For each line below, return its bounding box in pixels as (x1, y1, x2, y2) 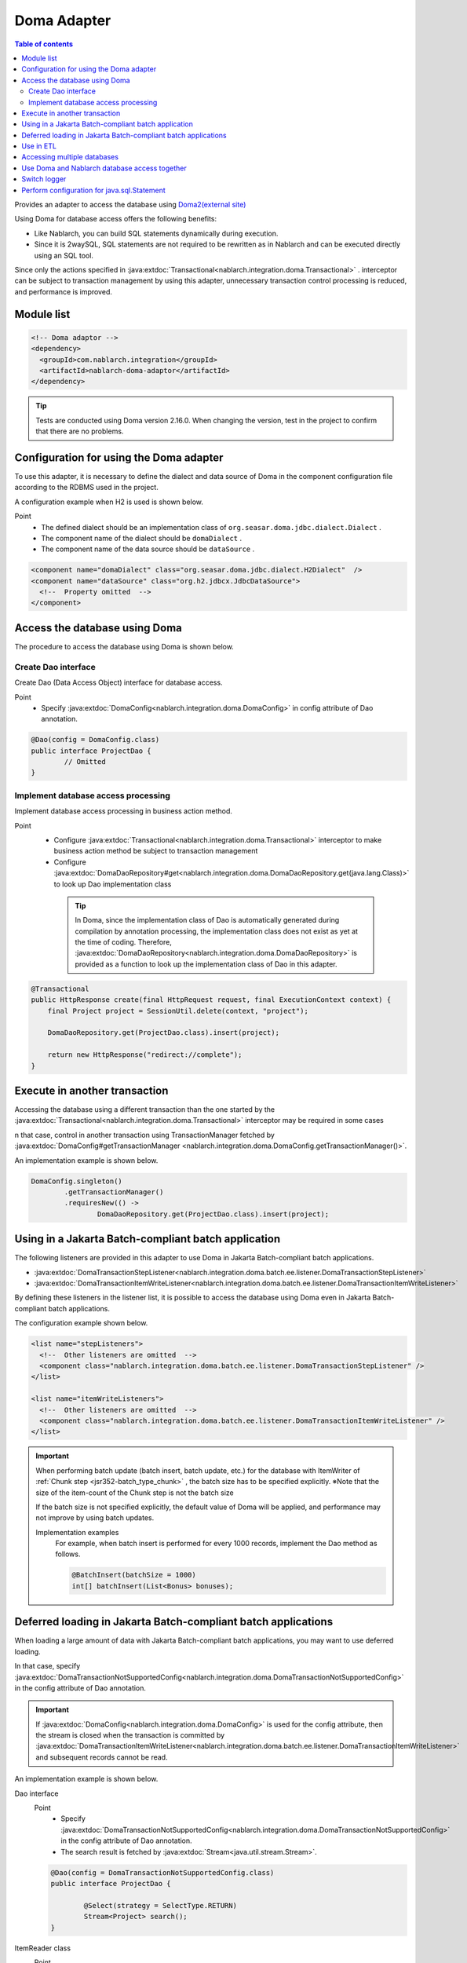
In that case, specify (14, 1661, 81, 1671)
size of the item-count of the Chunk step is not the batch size (35, 1488, 235, 1497)
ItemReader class (14, 1943, 71, 1953)
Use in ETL (21, 141, 57, 151)
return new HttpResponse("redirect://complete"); (47, 1051, 243, 1059)
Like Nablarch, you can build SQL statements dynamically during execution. (34, 228, 279, 238)
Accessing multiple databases (21, 152, 119, 162)
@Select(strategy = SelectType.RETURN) (83, 1901, 237, 1910)
